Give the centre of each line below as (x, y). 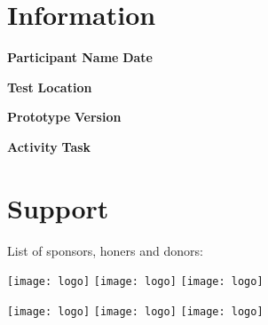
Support (58, 207)
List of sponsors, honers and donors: (105, 250)
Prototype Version (64, 117)
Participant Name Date (80, 57)
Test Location (50, 87)
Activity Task (49, 146)
